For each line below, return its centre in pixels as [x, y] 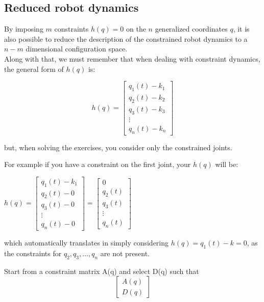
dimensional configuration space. [77, 49]
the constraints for [33, 253]
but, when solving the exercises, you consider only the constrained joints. [118, 147]
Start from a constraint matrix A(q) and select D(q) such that [102, 271]
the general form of [34, 68]
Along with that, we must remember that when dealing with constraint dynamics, [132, 58]
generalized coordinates [191, 29]
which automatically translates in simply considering [87, 243]
